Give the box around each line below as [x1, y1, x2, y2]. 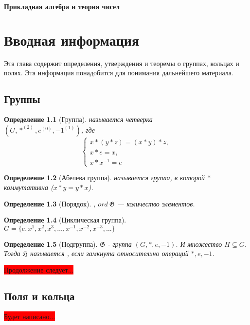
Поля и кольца [4, 289, 75, 304]
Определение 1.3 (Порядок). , [4, 198, 96, 208]
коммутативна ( [4, 182, 54, 192]
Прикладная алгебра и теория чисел [4, 1, 120, 11]
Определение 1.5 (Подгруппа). [4, 239, 98, 249]
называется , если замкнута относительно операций [30, 248, 189, 258]
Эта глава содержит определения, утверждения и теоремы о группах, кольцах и [4, 58, 239, 68]
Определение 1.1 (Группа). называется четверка [4, 114, 153, 124]
